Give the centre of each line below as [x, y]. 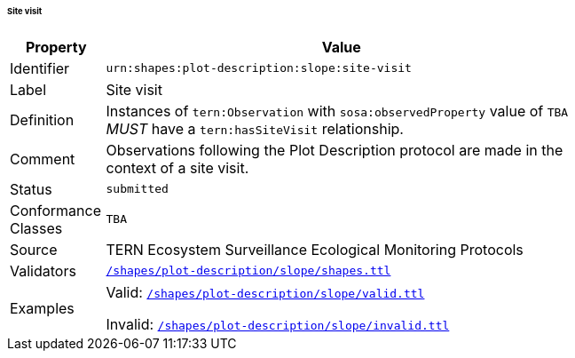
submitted [137, 189]
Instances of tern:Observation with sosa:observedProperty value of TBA [337, 111]
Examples [42, 308]
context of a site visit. [177, 167]
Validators [43, 270]
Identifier [40, 68]
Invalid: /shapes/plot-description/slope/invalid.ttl [278, 324]
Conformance [55, 210]
